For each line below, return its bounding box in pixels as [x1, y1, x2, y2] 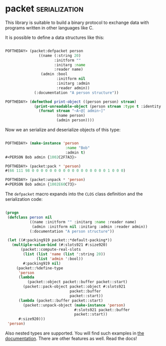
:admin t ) [65, 150, 85, 155]
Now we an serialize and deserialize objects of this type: [5, 127, 121, 133]
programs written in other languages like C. [5, 24, 94, 30]
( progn [5, 210, 19, 215]
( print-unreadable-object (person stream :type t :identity [34, 104, 162, 109]
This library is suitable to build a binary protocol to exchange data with [5, 19, 149, 25]
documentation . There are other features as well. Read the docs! [5, 336, 137, 342]
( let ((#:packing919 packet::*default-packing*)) [7, 238, 112, 243]
